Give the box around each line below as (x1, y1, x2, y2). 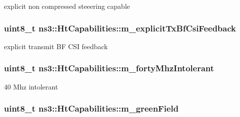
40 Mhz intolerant (4, 81, 58, 91)
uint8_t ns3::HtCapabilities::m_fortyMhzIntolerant (4, 62, 214, 74)
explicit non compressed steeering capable (4, 1, 130, 11)
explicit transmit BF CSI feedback (4, 41, 108, 51)
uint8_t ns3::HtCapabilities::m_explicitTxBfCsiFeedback (4, 22, 236, 34)
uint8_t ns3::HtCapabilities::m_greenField (4, 102, 179, 115)
